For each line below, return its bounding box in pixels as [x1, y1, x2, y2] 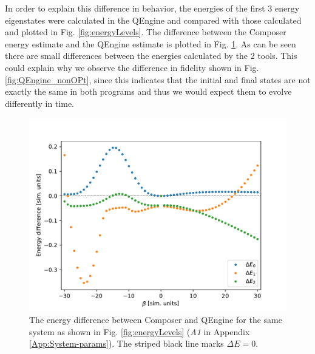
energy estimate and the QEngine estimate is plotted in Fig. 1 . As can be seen [5, 37, 296, 50]
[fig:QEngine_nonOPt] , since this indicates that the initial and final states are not [5, 73, 311, 86]
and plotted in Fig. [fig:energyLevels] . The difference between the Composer [5, 26, 286, 38]
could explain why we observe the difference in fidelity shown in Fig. [5, 61, 259, 73]
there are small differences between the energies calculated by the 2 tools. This [5, 49, 297, 62]
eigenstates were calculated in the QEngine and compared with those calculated [5, 13, 302, 26]
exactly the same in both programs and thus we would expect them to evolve [5, 85, 292, 98]
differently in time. [5, 97, 74, 109]
